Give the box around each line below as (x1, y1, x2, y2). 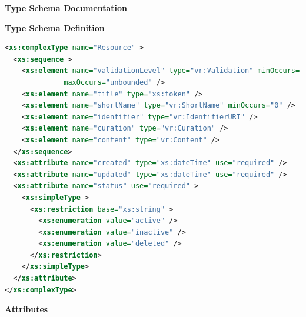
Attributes (5, 303, 48, 315)
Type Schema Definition (5, 21, 105, 34)
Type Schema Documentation (5, 2, 127, 14)
